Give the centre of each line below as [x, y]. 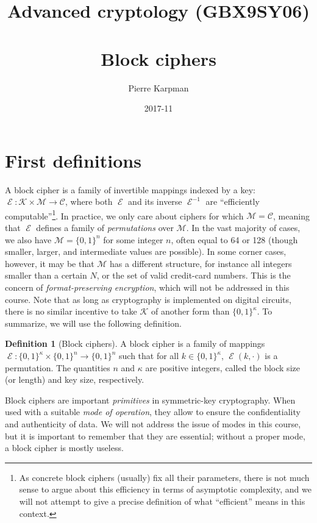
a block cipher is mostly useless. [64, 448]
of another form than [191, 311]
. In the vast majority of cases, [243, 228]
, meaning [291, 215]
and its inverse [155, 201]
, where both [89, 201]
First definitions [73, 160]
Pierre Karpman [158, 87]
